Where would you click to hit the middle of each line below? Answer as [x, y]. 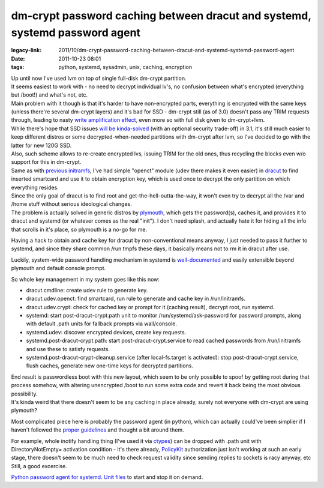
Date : [18, 59]
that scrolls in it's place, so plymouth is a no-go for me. [79, 229]
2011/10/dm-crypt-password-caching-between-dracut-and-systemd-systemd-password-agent [176, 50]
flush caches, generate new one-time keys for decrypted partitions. [109, 366]
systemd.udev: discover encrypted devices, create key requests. [106, 332]
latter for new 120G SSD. [41, 145]
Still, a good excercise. [39, 466]
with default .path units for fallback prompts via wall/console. [101, 324]
